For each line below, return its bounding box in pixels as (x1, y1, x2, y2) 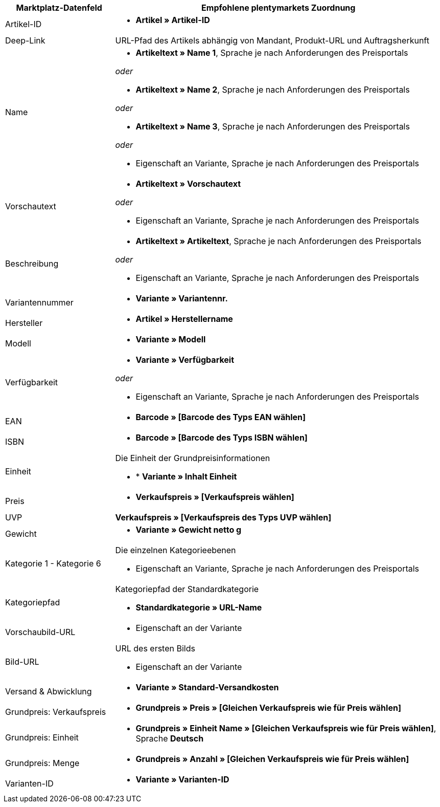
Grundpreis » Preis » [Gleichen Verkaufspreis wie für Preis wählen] (135, 703, 401, 713)
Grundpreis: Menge (5, 758, 80, 768)
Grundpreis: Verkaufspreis (5, 707, 106, 717)
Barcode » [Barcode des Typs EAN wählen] (135, 412, 306, 422)
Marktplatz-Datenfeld (16, 3, 102, 13)
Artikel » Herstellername (135, 314, 233, 324)
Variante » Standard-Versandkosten (135, 682, 279, 692)
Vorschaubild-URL (5, 627, 76, 637)
